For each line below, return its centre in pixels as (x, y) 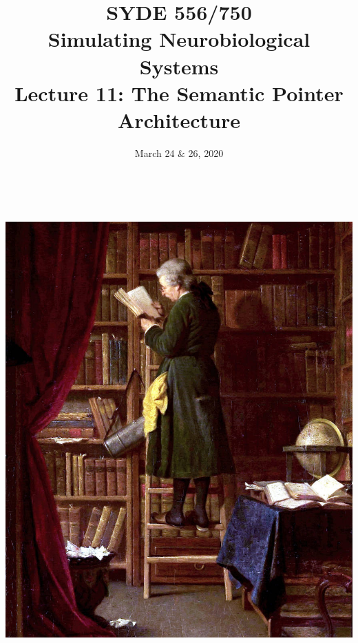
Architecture (179, 119)
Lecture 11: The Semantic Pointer (179, 93)
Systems (179, 66)
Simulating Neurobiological (179, 39)
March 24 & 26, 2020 (179, 152)
